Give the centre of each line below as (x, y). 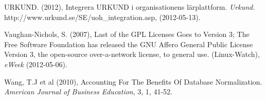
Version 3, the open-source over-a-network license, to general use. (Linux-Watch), (132, 54)
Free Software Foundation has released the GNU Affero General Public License (129, 44)
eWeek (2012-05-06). (36, 64)
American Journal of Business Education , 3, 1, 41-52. (88, 92)
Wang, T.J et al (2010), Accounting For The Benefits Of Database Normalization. (133, 81)
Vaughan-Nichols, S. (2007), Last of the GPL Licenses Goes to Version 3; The (127, 34)
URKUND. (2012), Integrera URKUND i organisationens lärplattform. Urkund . (130, 7)
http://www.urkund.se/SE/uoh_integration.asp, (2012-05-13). (102, 17)
